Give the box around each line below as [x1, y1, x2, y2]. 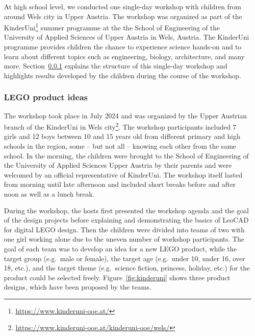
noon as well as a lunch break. [4, 189, 95, 199]
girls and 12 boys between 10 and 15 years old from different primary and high [4, 131, 240, 141]
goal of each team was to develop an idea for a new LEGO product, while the [4, 244, 237, 253]
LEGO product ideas [4, 91, 88, 103]
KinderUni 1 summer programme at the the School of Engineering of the [4, 21, 220, 32]
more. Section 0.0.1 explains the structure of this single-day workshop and [4, 61, 228, 71]
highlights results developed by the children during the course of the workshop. [4, 70, 241, 80]
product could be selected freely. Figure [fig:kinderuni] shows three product [4, 272, 230, 282]
